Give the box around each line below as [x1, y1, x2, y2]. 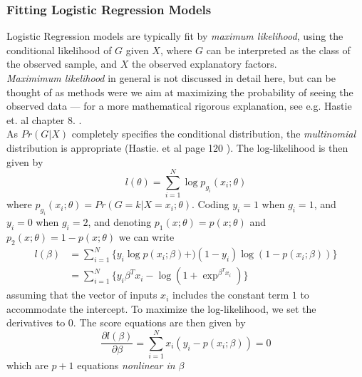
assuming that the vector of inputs [6, 287, 157, 302]
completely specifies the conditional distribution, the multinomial [71, 126, 356, 141]
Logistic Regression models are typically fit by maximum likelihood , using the [6, 29, 343, 43]
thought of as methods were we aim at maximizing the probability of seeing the [6, 84, 353, 99]
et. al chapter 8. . [6, 112, 82, 127]
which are [6, 358, 48, 373]
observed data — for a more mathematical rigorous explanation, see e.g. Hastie [6, 98, 352, 113]
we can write [118, 229, 175, 244]
